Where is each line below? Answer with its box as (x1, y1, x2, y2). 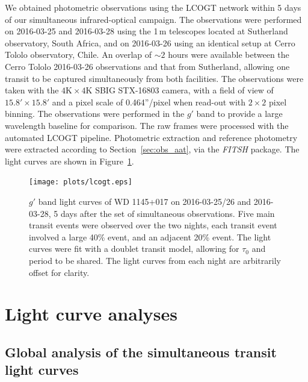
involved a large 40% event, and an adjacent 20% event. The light (29, 230, 271, 243)
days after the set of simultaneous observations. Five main (60, 207, 275, 219)
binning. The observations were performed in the (5, 107, 185, 120)
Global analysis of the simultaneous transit (5, 342, 277, 361)
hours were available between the (168, 48, 289, 61)
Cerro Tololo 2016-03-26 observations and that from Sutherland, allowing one (5, 60, 290, 72)
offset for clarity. (29, 266, 90, 278)
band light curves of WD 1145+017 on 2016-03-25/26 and (38, 195, 251, 207)
